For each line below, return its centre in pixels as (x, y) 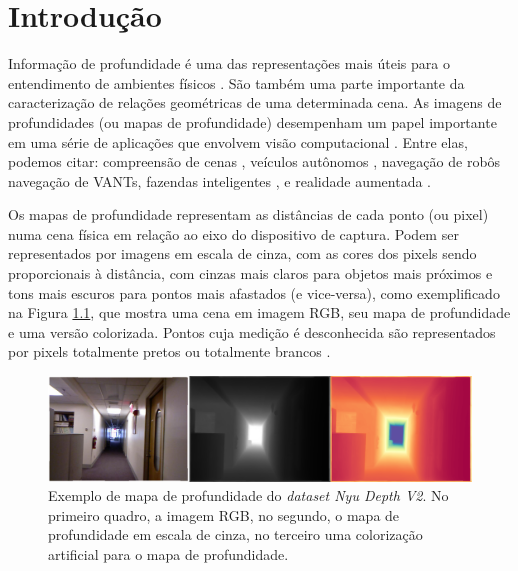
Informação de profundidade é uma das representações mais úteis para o (229, 63)
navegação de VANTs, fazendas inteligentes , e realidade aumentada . (219, 180)
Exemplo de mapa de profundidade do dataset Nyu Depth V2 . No (248, 495)
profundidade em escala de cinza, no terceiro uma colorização (235, 534)
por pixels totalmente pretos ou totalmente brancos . (169, 351)
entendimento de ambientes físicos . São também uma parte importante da (236, 82)
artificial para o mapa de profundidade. (168, 553)
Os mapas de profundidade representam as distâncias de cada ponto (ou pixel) (248, 214)
